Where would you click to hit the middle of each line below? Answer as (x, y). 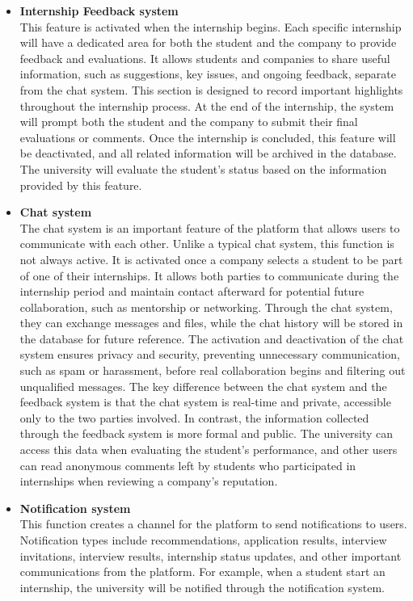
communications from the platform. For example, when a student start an (202, 572)
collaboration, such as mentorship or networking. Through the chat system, (206, 307)
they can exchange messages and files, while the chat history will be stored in (211, 323)
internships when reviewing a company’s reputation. (149, 481)
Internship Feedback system (99, 11)
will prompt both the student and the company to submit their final (189, 122)
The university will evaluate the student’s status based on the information (203, 168)
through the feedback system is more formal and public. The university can (206, 433)
